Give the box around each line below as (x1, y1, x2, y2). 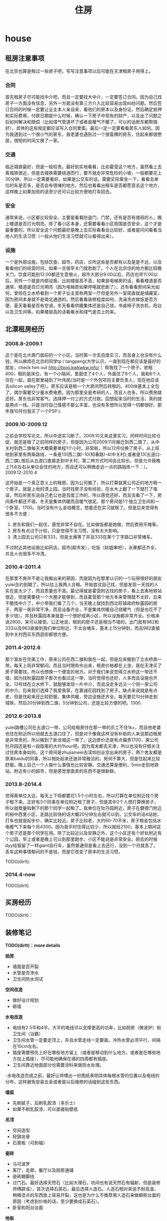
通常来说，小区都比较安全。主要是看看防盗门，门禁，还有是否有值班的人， (5, 214, 158, 220)
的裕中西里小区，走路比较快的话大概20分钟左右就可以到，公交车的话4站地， (5, 812, 162, 817)
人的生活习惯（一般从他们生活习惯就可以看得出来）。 (9, 233, 116, 239)
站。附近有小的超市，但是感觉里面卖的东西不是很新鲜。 (5, 768, 118, 774)
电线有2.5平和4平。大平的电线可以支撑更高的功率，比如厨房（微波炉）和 (12, 1025, 162, 1031)
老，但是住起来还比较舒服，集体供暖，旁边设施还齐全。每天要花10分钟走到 (5, 693, 158, 699)
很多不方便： (5, 511, 31, 517)
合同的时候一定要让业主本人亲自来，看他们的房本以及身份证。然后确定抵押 (9, 107, 162, 113)
